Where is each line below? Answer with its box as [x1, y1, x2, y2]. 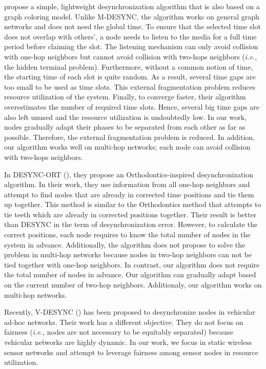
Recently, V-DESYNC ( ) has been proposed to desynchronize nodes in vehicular [4, 306, 256, 317]
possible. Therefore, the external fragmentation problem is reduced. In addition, [4, 131, 255, 142]
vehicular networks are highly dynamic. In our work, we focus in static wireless [4, 337, 252, 347]
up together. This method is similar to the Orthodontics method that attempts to [4, 199, 261, 210]
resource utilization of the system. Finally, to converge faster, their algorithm [4, 91, 246, 102]
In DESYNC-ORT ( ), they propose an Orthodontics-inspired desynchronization [4, 169, 254, 179]
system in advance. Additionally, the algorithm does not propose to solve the [4, 239, 245, 250]
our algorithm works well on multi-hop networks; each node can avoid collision [4, 141, 251, 152]
